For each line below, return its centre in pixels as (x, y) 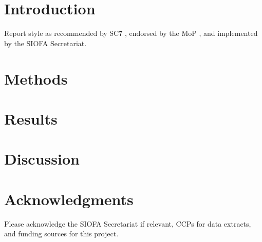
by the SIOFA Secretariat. (45, 43)
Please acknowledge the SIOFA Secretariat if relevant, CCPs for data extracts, (128, 223)
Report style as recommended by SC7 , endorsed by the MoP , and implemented (131, 33)
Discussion (42, 159)
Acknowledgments (69, 199)
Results (31, 118)
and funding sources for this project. (61, 234)
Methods (36, 78)
